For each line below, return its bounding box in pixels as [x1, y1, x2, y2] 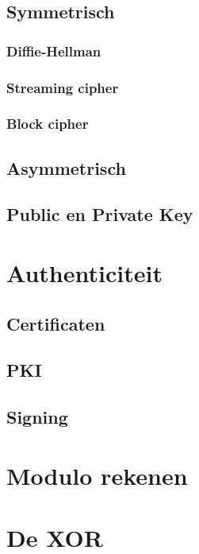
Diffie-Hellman [6, 41, 101, 60]
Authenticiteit [6, 257, 163, 289]
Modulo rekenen [6, 459, 188, 491]
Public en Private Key [6, 202, 193, 227]
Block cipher [6, 114, 89, 134]
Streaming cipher [6, 77, 119, 97]
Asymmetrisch [6, 155, 126, 180]
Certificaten [6, 311, 105, 335]
